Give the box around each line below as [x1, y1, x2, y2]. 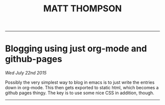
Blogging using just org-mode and [5, 43, 147, 54]
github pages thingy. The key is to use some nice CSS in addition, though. [5, 90, 155, 96]
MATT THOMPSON [43, 3, 122, 14]
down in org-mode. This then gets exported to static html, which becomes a [5, 85, 159, 91]
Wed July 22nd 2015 [5, 70, 47, 76]
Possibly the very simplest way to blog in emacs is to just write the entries [5, 79, 155, 85]
